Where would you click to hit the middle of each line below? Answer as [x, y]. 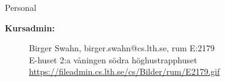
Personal [21, 7]
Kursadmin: [30, 27]
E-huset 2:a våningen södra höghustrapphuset [113, 59]
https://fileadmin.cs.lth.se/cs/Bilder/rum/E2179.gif [125, 71]
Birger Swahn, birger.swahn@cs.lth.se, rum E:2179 [122, 48]
